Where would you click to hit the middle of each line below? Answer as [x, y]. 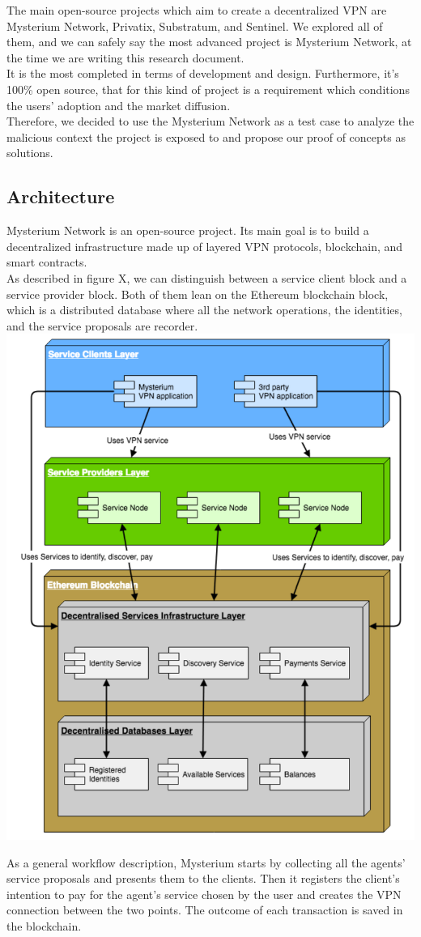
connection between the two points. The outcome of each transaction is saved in [205, 910]
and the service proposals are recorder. [102, 325]
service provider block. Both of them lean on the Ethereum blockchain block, [198, 294]
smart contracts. [47, 262]
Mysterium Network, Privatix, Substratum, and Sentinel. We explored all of [195, 26]
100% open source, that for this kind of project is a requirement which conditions [208, 89]
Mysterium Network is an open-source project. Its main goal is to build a [188, 230]
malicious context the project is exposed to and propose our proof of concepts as [206, 136]
